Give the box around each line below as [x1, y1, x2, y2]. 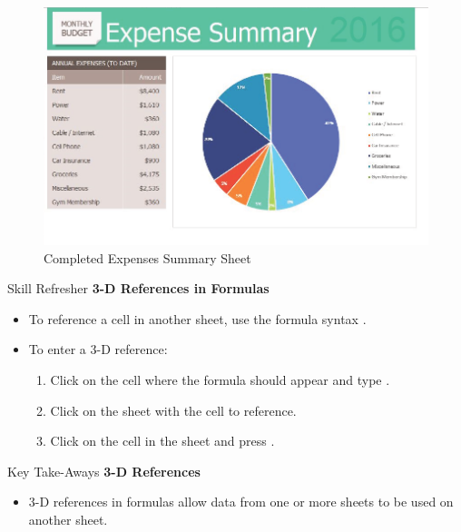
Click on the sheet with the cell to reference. [50, 400, 297, 419]
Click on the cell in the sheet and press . [50, 431, 275, 450]
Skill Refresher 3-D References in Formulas [7, 279, 270, 298]
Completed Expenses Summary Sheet [44, 248, 251, 267]
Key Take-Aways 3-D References [7, 461, 201, 480]
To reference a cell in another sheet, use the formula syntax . [28, 309, 367, 328]
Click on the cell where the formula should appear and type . [50, 370, 390, 389]
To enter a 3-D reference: [28, 340, 168, 359]
